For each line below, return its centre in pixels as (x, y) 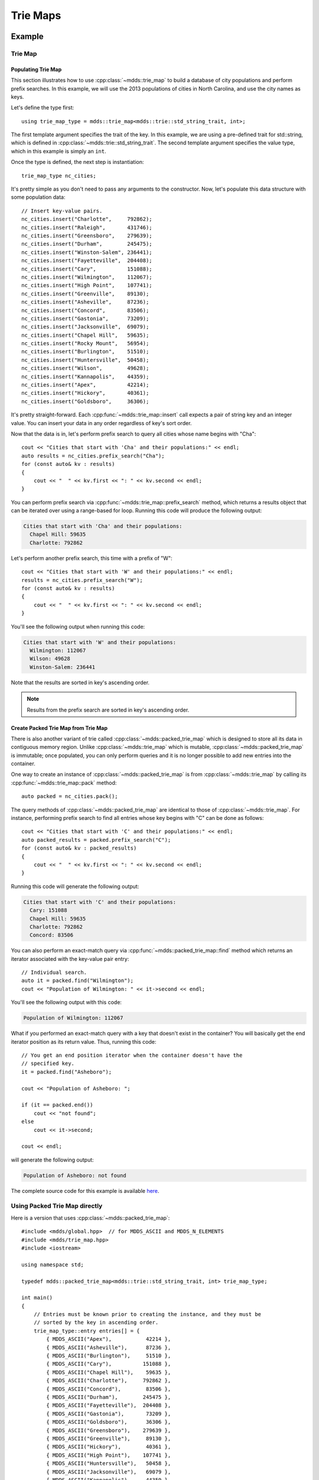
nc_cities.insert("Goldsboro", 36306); (85, 401)
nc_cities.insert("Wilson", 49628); (85, 368)
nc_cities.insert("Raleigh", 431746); (87, 227)
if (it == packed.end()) (57, 1105)
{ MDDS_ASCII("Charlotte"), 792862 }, (109, 1381)
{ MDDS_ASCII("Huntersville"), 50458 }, (109, 1463)
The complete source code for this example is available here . (85, 1191)
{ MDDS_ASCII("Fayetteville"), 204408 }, (109, 1405)
